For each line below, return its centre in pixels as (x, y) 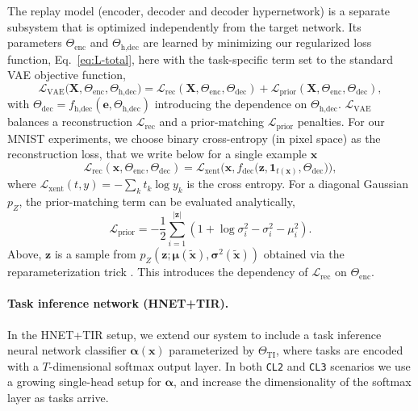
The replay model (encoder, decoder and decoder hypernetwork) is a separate (199, 10)
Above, (25, 254)
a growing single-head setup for (84, 382)
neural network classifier (67, 350)
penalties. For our (341, 122)
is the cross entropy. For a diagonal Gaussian (297, 184)
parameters (35, 42)
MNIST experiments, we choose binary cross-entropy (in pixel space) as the (194, 138)
